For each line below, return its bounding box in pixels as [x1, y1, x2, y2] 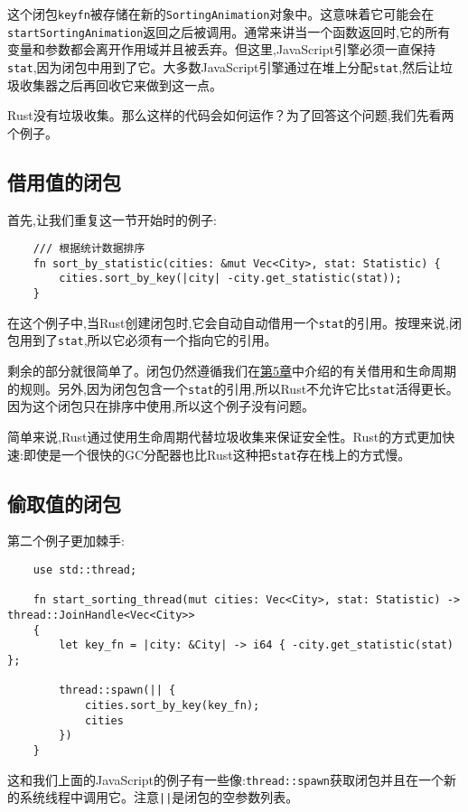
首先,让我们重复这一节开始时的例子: [7, 210, 217, 229]
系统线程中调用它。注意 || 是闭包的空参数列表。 [19, 788, 299, 807]
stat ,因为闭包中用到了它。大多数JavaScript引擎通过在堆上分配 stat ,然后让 [7, 57, 441, 76]
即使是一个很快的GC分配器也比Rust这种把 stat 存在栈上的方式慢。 [23, 444, 411, 463]
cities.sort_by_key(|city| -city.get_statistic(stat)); [59, 272, 402, 285]
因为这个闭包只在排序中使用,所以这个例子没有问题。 [7, 397, 314, 415]
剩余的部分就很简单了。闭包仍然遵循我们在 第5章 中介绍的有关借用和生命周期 [7, 361, 456, 380]
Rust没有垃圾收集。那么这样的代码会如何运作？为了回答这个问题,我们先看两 [7, 106, 454, 125]
